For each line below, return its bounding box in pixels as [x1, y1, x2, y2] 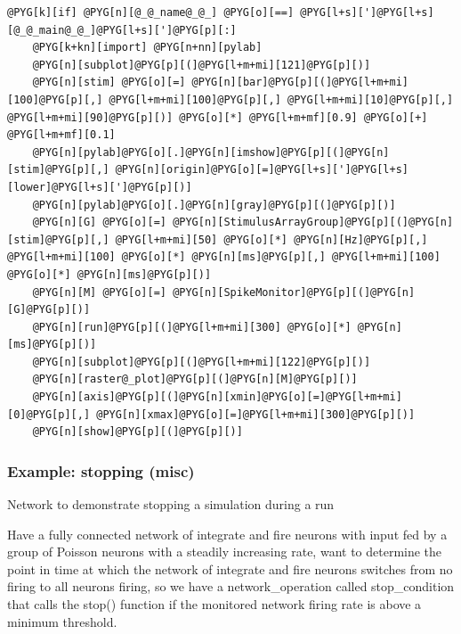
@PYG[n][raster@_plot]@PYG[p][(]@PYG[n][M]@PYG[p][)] [32, 373, 358, 386]
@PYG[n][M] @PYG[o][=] [32, 285, 166, 299]
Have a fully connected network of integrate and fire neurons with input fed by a [7, 524, 448, 543]
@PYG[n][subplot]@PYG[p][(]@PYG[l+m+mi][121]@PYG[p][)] [32, 58, 371, 71]
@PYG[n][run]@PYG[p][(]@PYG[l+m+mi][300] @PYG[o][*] [32, 320, 352, 333]
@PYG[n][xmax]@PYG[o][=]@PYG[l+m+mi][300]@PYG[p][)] [96, 408, 416, 421]
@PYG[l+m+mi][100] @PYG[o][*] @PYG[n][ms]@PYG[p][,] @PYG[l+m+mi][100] [7, 251, 441, 264]
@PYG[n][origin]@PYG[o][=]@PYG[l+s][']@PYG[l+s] [115, 163, 409, 177]
